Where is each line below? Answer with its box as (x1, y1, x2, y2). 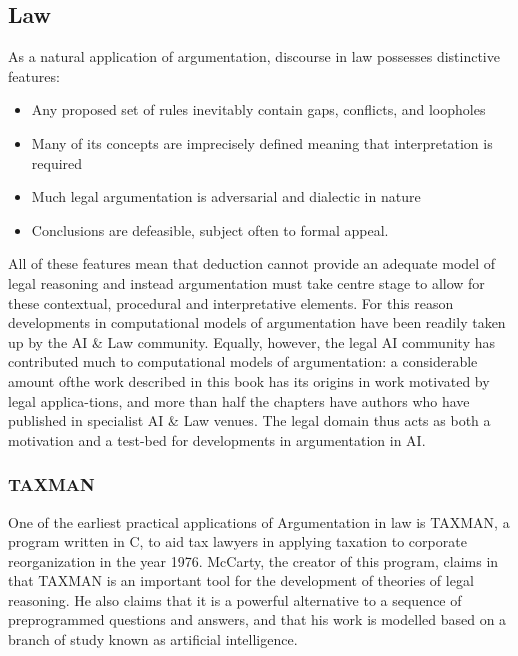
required (31, 152, 83, 173)
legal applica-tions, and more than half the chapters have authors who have (8, 390, 470, 411)
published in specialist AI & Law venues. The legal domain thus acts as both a (8, 410, 491, 431)
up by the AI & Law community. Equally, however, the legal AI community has (8, 331, 495, 352)
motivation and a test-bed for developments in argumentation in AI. (8, 429, 426, 450)
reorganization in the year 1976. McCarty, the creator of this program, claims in (8, 550, 499, 571)
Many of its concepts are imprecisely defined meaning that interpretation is (31, 132, 493, 153)
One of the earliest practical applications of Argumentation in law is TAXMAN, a (8, 511, 510, 532)
